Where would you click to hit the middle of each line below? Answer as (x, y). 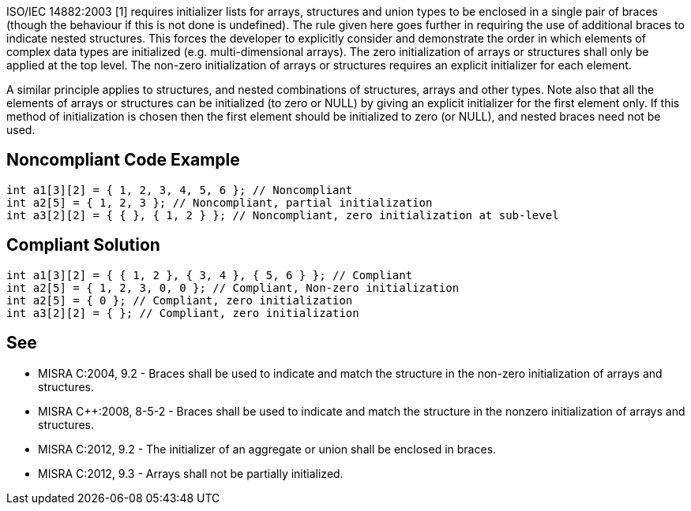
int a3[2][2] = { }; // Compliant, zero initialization (183, 313)
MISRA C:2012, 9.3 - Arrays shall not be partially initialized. (191, 473)
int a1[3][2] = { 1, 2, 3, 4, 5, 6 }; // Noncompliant (180, 190)
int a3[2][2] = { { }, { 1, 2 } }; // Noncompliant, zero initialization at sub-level (283, 215)
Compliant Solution (83, 245)
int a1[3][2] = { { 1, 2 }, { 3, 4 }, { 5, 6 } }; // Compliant (210, 275)
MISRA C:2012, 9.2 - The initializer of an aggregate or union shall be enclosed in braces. (267, 449)
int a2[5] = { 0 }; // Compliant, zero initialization (180, 300)
